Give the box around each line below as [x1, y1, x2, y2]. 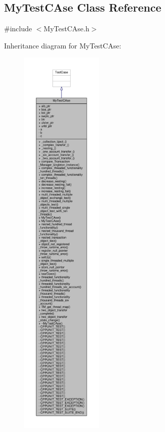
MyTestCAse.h [43, 23, 89, 34]
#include [4, 23, 32, 34]
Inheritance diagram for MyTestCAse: [4, 40, 122, 50]
